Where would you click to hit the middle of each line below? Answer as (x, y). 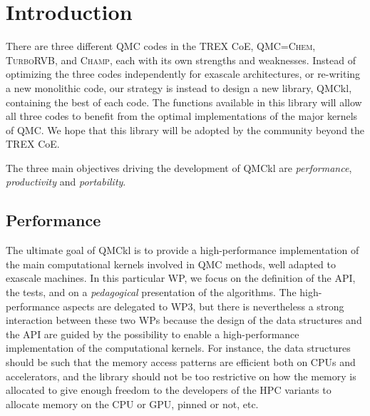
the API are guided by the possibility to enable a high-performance (153, 334)
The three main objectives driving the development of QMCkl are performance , (179, 167)
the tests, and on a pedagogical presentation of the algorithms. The (151, 292)
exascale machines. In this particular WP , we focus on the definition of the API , (181, 278)
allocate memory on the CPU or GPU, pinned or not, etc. (132, 404)
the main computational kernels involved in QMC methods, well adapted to (171, 264)
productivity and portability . (66, 182)
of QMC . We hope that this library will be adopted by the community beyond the (185, 130)
